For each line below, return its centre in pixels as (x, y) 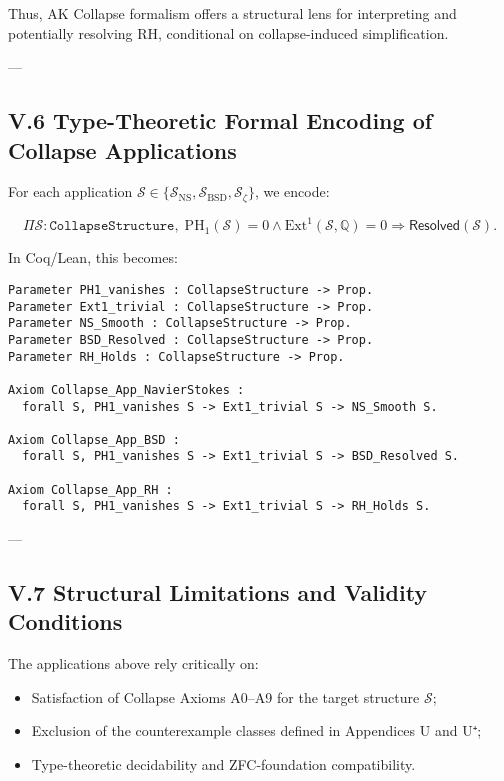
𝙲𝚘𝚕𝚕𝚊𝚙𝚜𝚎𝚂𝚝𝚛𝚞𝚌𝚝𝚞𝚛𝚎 (112, 226)
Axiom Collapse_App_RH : (90, 489)
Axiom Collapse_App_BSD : (94, 439)
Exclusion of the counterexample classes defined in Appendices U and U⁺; (256, 730)
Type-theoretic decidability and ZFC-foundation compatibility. (223, 764)
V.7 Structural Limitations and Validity (218, 592)
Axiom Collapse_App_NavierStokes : (126, 389)
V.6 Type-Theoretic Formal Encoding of (220, 120)
